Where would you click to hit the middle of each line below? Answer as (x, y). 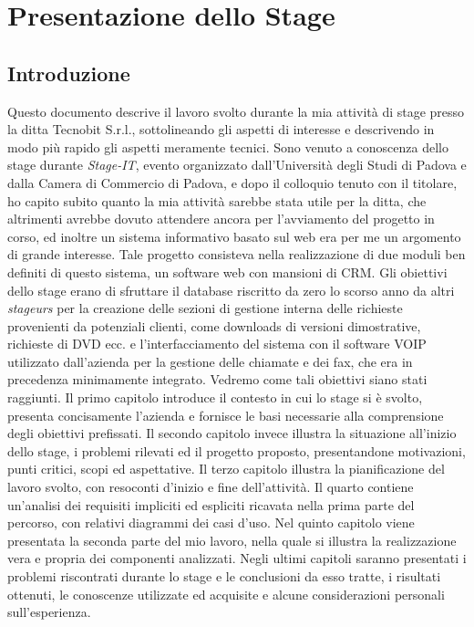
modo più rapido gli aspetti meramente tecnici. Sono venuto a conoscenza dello (228, 146)
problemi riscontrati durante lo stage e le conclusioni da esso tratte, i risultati (224, 576)
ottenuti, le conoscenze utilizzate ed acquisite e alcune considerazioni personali (226, 594)
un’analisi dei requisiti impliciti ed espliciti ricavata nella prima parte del (211, 504)
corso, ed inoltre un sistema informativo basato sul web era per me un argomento (234, 236)
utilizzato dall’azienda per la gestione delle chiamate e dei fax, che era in (210, 361)
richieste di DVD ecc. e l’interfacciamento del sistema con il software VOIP (217, 344)
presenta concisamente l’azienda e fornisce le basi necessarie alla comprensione (226, 415)
